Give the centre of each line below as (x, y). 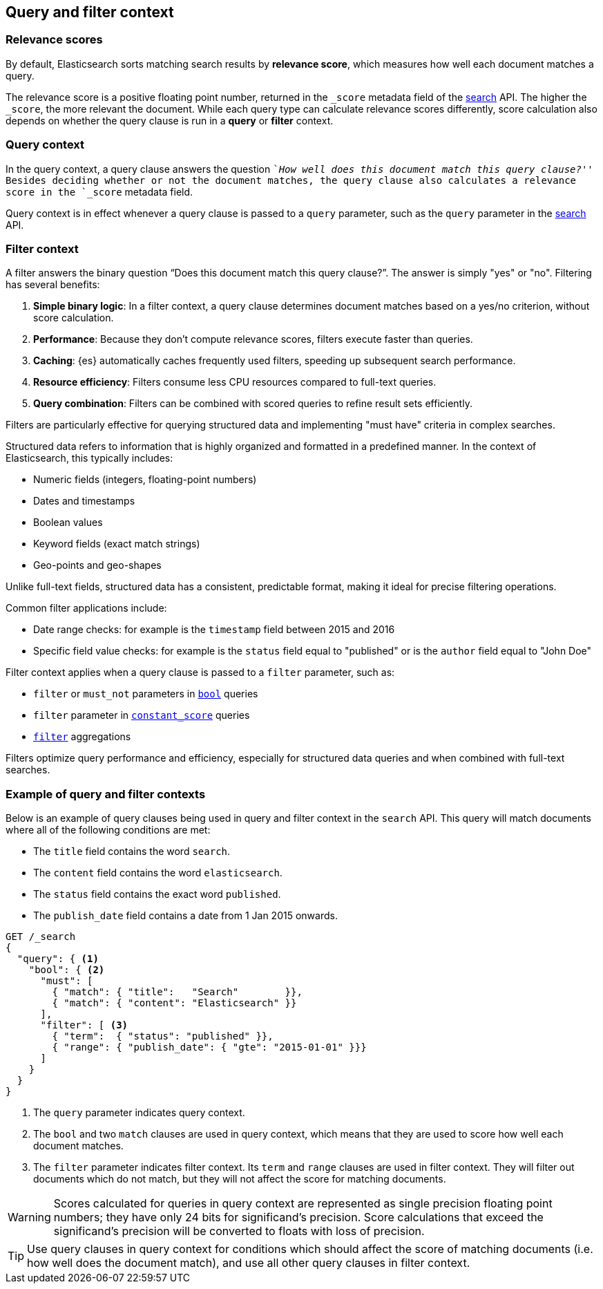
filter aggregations (82, 737)
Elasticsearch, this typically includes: (89, 458)
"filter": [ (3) (84, 1025)
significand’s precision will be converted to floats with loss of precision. (239, 1231)
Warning (29, 1217)
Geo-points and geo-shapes (97, 565)
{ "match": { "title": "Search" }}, (177, 992)
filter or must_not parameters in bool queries (146, 694)
